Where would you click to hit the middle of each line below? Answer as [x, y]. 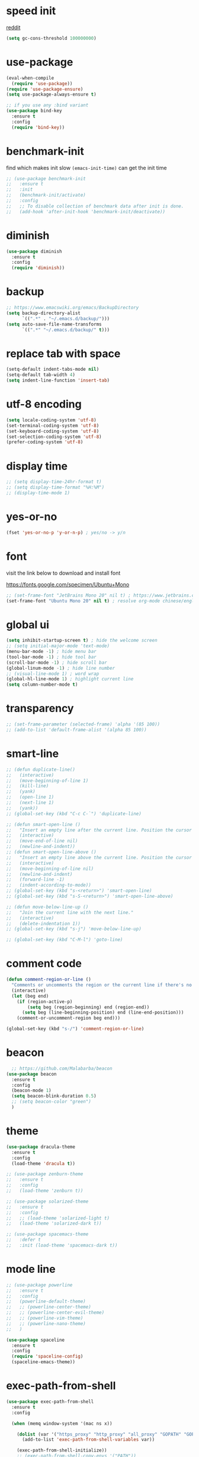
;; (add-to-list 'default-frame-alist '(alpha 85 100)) [76, 730]
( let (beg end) [30, 996]
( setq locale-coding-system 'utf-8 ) [51, 420]
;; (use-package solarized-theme [47, 1201]
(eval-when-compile [30, 78]
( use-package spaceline [36, 1340]
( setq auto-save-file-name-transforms [54, 324]
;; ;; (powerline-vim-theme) [45, 1318]
